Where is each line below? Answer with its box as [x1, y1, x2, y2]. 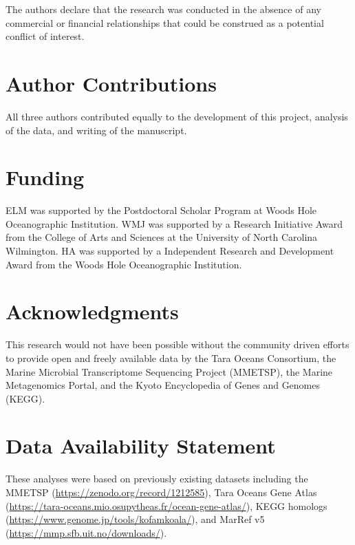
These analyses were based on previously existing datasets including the [6, 471, 308, 486]
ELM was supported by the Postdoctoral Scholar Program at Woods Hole [6, 203, 317, 217]
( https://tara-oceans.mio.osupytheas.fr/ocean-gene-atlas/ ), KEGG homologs [6, 498, 327, 513]
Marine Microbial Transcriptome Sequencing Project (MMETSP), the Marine [6, 364, 333, 378]
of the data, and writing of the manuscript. [6, 122, 187, 137]
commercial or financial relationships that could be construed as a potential [6, 15, 324, 30]
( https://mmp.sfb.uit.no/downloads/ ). [6, 525, 167, 539]
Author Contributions [6, 69, 217, 97]
